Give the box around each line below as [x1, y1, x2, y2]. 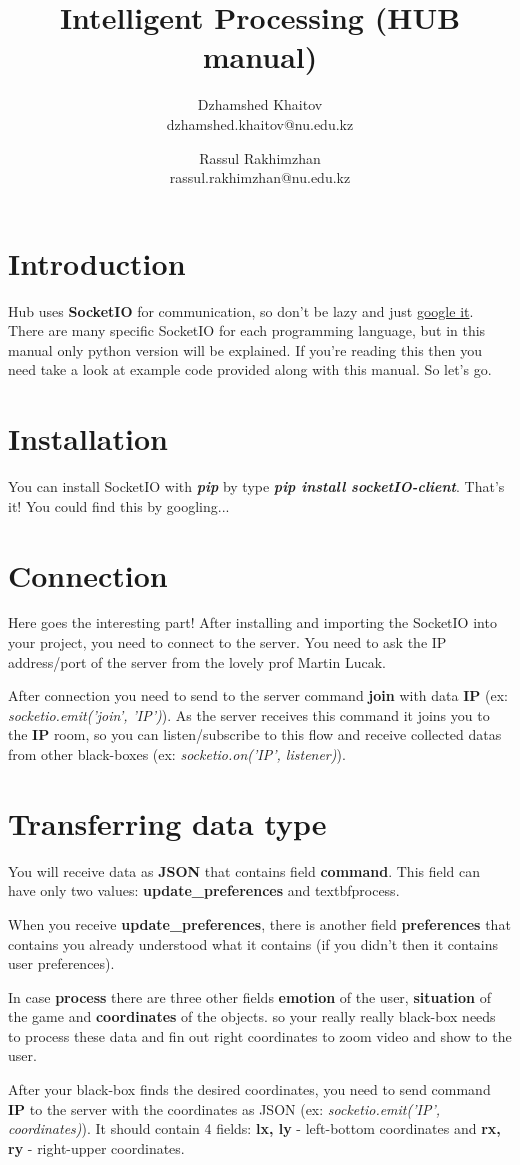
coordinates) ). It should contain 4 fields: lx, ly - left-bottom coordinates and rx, [8, 1118, 501, 1139]
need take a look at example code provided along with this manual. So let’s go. [8, 359, 492, 380]
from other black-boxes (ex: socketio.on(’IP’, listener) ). [8, 744, 346, 764]
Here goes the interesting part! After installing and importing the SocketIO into [8, 612, 497, 633]
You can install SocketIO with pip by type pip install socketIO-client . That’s [8, 476, 505, 497]
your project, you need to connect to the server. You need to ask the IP [8, 632, 447, 653]
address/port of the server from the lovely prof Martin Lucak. [8, 651, 386, 672]
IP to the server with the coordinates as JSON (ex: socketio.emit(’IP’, [8, 1098, 441, 1119]
